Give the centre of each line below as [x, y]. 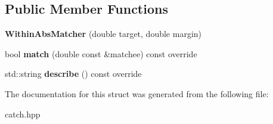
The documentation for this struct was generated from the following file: [137, 93]
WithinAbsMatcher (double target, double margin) [103, 34]
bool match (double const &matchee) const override [101, 53]
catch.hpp [23, 114]
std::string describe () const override [73, 74]
